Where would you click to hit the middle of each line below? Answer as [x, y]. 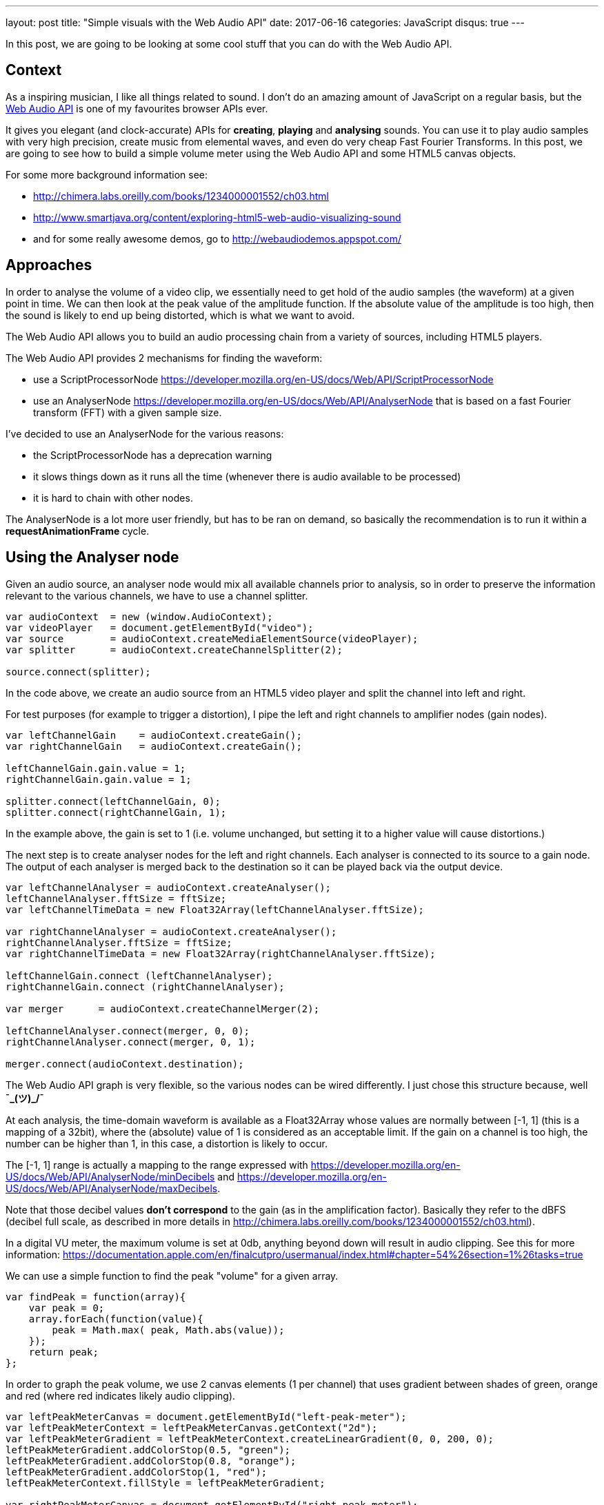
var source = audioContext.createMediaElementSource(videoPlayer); [212, 638]
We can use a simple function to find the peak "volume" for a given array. [172, 1276]
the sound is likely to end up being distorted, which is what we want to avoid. [180, 315]
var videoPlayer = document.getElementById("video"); [160, 627]
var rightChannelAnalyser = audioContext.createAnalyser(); [171, 931]
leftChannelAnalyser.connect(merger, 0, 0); [128, 1031]
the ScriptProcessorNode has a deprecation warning [153, 455]
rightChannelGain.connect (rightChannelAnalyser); [145, 986]
